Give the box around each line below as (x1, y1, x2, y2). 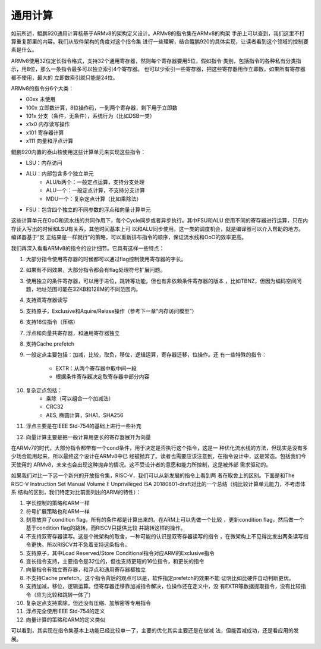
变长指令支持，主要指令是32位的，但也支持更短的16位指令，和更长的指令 (26, 558, 204, 565)
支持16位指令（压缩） (26, 318, 78, 325)
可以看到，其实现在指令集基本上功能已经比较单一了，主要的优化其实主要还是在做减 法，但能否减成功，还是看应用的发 (11, 627, 299, 634)
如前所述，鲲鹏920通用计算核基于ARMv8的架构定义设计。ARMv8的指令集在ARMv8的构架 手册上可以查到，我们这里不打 (11, 30, 305, 37)
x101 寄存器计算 (26, 128, 64, 136)
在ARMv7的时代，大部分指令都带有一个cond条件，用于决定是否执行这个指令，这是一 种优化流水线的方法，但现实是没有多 (11, 444, 309, 452)
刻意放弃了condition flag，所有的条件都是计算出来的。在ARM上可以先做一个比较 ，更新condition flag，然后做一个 (26, 516, 304, 523)
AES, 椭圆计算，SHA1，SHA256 (46, 411, 124, 419)
